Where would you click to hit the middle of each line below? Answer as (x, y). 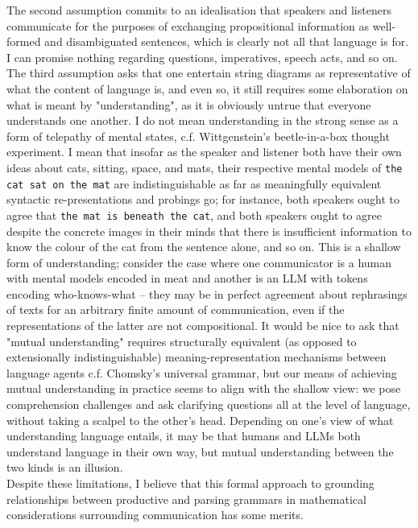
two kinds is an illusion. (65, 467)
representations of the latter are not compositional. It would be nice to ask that (203, 326)
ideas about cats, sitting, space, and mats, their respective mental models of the (205, 167)
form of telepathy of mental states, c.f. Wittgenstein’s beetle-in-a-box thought (198, 136)
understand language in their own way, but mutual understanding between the (200, 451)
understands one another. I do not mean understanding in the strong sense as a (203, 120)
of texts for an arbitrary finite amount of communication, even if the (176, 309)
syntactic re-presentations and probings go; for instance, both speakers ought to (203, 199)
